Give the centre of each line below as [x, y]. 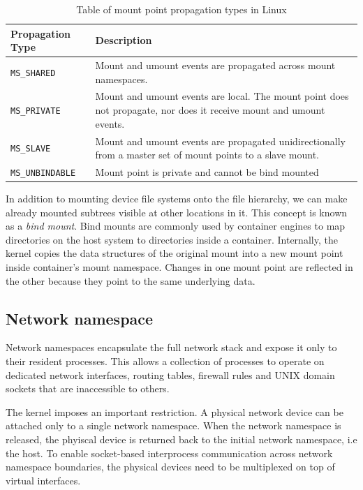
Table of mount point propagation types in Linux [181, 9]
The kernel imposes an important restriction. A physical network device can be [175, 411]
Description [124, 40]
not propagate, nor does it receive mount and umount [210, 110]
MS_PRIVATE [36, 111]
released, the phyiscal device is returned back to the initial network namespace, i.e [181, 439]
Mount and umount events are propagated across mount [215, 65]
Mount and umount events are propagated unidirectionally [220, 141]
